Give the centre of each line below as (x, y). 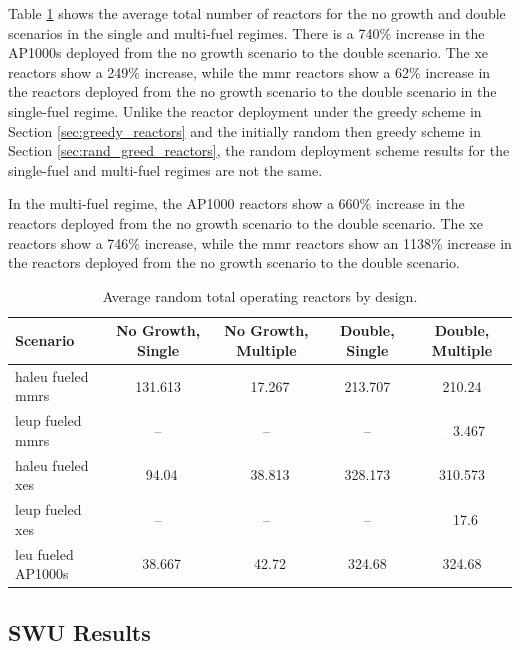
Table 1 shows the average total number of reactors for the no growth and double (257, 13)
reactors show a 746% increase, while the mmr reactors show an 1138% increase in (260, 242)
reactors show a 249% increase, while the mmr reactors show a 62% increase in (249, 71)
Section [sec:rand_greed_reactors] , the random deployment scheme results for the (259, 150)
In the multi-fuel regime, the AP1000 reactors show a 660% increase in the (236, 203)
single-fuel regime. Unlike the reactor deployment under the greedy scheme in (245, 110)
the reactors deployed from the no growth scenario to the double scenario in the (252, 91)
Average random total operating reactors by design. (260, 295)
